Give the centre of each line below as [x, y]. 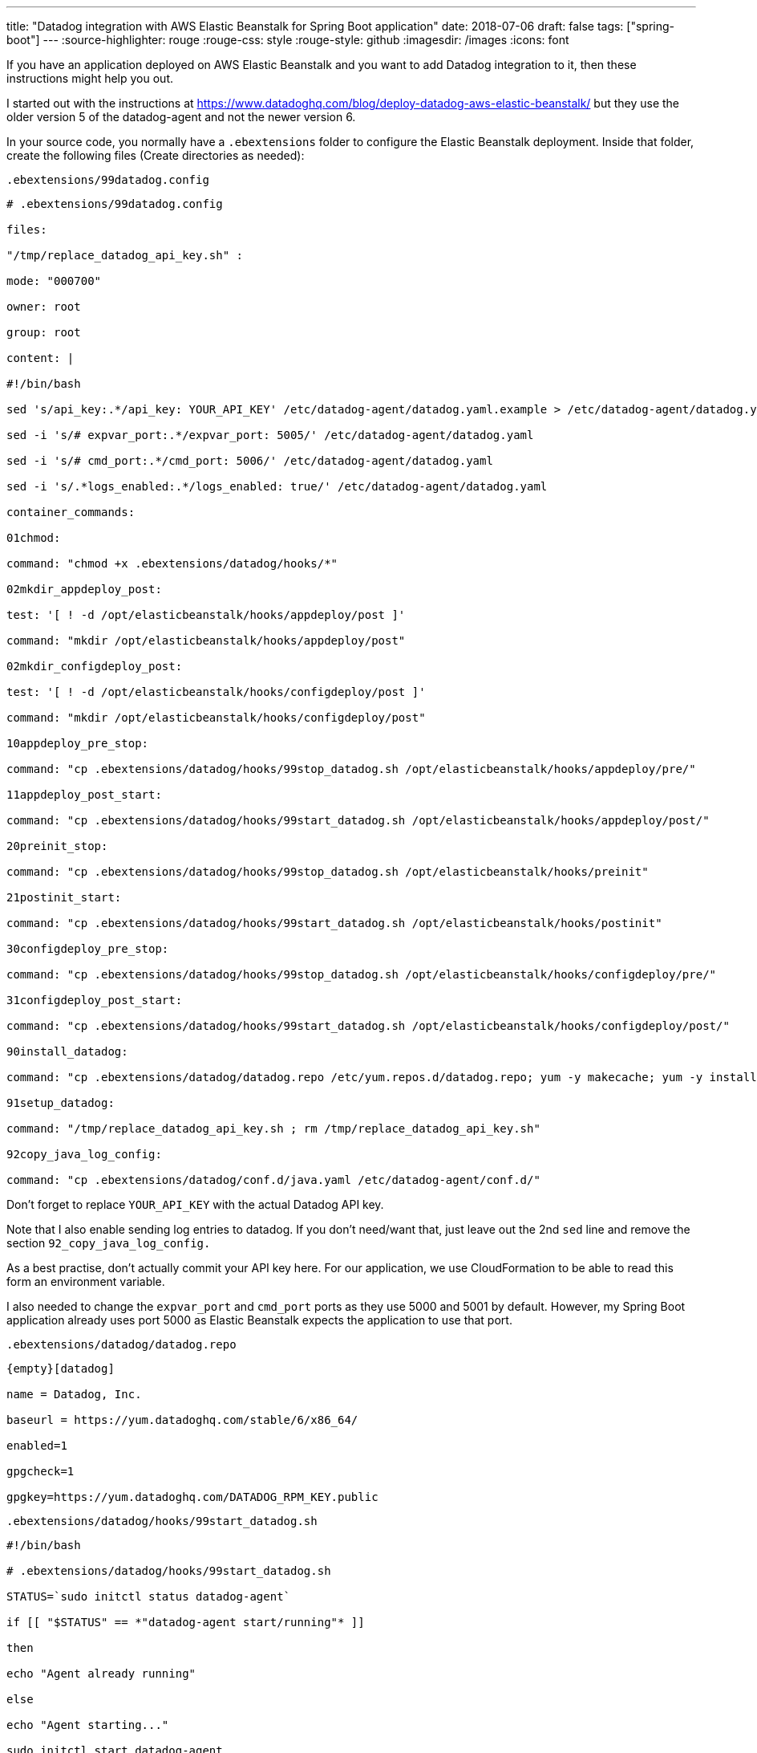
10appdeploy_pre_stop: [78, 743]
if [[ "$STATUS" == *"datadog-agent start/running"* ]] [186, 1622]
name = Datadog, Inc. [74, 1394]
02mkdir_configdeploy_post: [95, 666]
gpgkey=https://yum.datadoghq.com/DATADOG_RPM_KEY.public [192, 1497]
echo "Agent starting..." [88, 1725]
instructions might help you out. [90, 78]
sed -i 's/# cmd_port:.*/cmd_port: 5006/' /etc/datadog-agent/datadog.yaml [250, 461]
